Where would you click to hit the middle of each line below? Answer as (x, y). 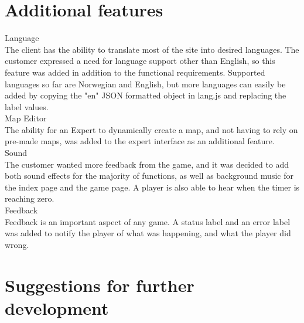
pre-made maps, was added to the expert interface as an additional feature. (140, 141)
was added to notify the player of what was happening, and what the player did (148, 233)
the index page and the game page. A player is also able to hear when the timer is (152, 187)
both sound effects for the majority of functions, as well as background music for (149, 176)
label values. (27, 106)
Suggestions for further (100, 285)
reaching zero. (30, 198)
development (57, 307)
